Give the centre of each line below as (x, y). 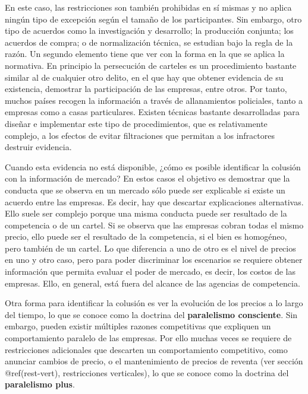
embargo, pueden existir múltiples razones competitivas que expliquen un (138, 326)
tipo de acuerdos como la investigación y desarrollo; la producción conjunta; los (149, 31)
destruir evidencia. (38, 147)
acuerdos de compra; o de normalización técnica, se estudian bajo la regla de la (149, 42)
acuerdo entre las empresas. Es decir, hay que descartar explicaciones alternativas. (154, 201)
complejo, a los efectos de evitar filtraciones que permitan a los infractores (140, 135)
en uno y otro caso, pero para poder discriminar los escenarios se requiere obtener (154, 260)
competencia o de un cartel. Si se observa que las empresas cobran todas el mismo (154, 225)
